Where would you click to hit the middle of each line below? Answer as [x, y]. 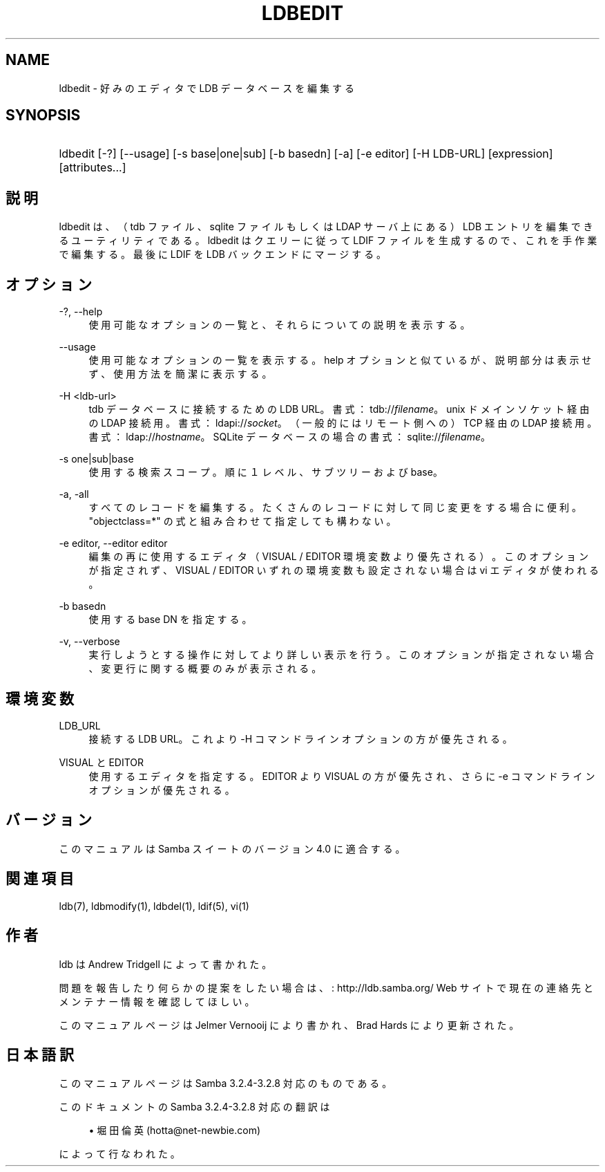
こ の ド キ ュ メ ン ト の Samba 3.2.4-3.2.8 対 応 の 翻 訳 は [194, 1107]
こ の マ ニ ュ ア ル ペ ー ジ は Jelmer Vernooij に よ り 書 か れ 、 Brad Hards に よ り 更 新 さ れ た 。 [289, 1025]
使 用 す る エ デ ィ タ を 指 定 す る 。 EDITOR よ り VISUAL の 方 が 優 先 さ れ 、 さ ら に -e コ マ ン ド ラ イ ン [342, 776]
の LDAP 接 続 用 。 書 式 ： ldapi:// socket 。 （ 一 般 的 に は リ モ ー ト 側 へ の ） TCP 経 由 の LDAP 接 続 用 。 [343, 423]
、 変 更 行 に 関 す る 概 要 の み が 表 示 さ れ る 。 [205, 669]
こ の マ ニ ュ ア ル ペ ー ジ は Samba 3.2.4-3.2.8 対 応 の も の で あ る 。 [225, 1083]
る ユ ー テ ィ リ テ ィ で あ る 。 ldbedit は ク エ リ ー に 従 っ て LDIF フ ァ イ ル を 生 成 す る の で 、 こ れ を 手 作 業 [328, 241]
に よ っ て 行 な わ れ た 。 [119, 1154]
